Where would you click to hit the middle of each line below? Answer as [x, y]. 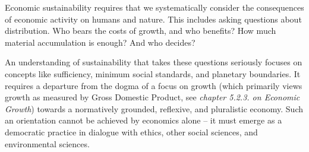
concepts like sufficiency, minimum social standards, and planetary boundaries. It [153, 73]
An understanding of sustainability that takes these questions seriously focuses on [154, 62]
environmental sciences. [47, 143]
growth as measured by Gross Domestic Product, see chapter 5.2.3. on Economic [152, 97]
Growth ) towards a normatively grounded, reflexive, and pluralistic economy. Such [154, 108]
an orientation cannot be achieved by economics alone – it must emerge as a [144, 120]
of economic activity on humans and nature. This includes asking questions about [153, 19]
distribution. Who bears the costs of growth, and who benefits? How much [141, 31]
